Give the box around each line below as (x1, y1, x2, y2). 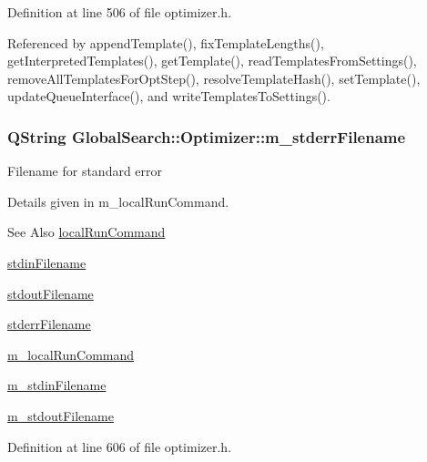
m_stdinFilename (7, 375, 107, 395)
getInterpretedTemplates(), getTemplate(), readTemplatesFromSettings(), (7, 51, 417, 70)
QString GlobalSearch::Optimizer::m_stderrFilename (7, 125, 406, 148)
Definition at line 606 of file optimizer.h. (7, 436, 232, 456)
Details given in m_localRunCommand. (7, 191, 229, 210)
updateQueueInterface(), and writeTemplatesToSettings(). (7, 87, 330, 106)
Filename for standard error (7, 161, 163, 180)
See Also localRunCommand (7, 222, 166, 241)
